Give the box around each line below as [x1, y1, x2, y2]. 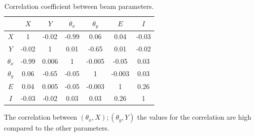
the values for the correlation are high [137, 112, 252, 122]
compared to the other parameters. [4, 123, 109, 133]
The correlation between [4, 112, 77, 122]
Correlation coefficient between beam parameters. [4, 1, 154, 11]
